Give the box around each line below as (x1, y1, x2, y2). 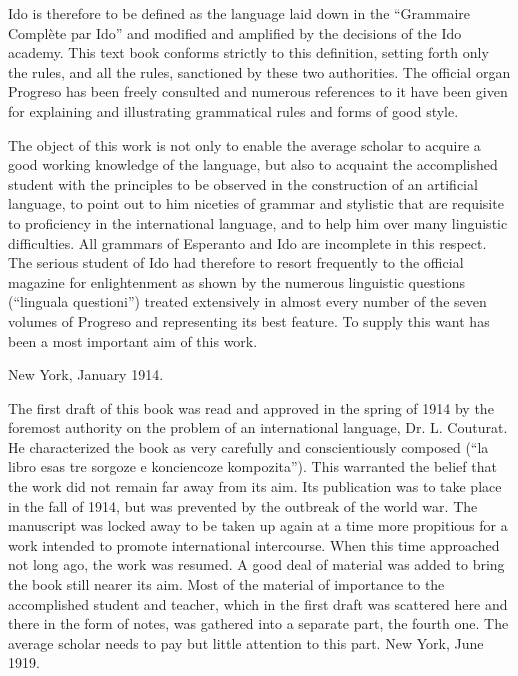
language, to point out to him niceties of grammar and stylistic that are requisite (8, 193, 504, 214)
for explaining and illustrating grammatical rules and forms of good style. (8, 100, 459, 121)
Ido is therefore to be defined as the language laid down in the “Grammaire (8, 3, 471, 23)
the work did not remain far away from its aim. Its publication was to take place (8, 476, 502, 497)
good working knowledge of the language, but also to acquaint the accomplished (8, 154, 498, 175)
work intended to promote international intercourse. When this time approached (8, 534, 500, 555)
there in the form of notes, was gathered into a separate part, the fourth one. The (8, 613, 509, 634)
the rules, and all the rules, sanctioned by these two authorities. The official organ (8, 61, 511, 82)
